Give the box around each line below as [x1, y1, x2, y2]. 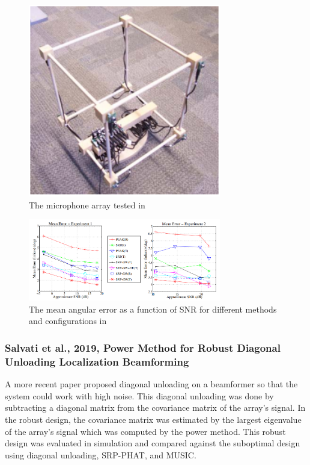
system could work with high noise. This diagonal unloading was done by [5, 389, 274, 402]
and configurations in [29, 314, 107, 327]
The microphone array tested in [29, 198, 145, 211]
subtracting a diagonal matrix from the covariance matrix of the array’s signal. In [5, 401, 306, 414]
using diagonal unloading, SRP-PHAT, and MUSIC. [5, 448, 196, 461]
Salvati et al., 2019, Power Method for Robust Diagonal [5, 340, 281, 355]
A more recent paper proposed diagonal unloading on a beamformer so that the [5, 378, 298, 390]
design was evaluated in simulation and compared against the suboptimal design [5, 437, 300, 449]
